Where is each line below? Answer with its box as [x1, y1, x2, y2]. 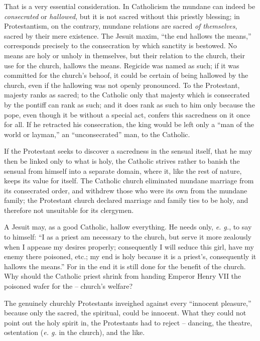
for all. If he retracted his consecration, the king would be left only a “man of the [4, 119, 254, 130]
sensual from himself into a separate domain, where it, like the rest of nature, [4, 165, 242, 176]
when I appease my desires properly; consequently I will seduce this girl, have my [4, 241, 254, 252]
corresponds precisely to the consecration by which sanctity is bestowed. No [4, 40, 237, 51]
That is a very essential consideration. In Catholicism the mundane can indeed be [4, 1, 255, 11]
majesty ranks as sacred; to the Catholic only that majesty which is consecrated [4, 89, 250, 100]
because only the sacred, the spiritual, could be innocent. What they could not [4, 307, 246, 318]
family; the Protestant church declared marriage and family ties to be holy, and [4, 195, 248, 205]
